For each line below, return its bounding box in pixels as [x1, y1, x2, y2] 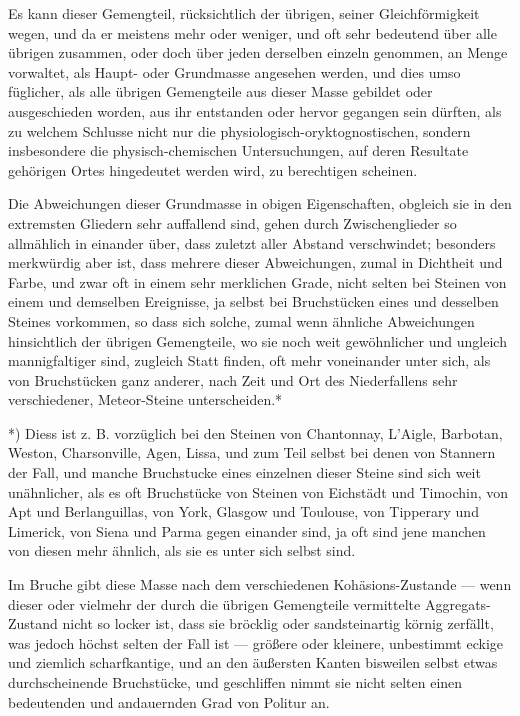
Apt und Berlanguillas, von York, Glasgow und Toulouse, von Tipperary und [8, 501, 479, 522]
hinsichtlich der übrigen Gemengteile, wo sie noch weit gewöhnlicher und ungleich [8, 330, 507, 351]
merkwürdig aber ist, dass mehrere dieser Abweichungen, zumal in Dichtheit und [8, 252, 503, 273]
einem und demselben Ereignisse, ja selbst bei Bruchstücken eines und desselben [8, 291, 499, 312]
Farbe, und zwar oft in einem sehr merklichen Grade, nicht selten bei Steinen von [8, 271, 507, 292]
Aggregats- [424, 593, 491, 614]
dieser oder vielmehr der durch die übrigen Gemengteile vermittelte [8, 593, 421, 614]
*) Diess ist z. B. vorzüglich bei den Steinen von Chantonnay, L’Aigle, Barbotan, [8, 422, 503, 443]
